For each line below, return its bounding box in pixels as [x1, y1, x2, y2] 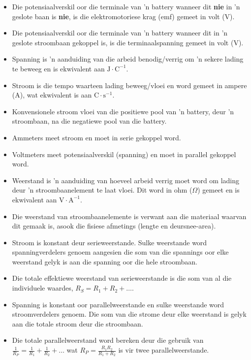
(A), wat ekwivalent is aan [12, 90, 92, 100]
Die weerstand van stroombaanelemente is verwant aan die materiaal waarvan [12, 211, 247, 221]
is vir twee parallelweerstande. [118, 345, 209, 355]
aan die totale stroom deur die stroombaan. [12, 318, 143, 328]
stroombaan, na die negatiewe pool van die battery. [12, 116, 167, 126]
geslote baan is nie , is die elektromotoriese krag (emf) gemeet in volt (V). [12, 11, 235, 21]
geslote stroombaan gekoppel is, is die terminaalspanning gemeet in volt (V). [12, 37, 244, 47]
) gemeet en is [197, 185, 240, 195]
